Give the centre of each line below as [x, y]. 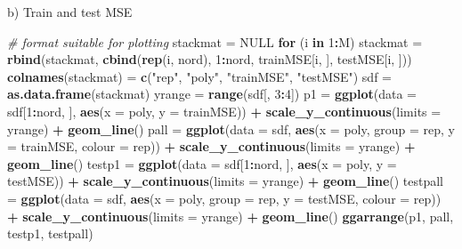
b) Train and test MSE [70, 12]
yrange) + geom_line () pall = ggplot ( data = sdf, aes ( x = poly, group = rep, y [231, 129]
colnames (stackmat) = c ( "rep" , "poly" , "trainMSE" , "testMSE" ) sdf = [199, 76]
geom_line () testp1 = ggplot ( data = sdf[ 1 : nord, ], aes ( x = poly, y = [202, 163]
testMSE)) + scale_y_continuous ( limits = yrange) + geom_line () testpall [226, 181]
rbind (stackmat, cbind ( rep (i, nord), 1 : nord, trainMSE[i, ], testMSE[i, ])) [210, 59]
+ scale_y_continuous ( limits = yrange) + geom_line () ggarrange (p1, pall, [231, 216]
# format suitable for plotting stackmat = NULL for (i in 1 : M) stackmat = [215, 41]
